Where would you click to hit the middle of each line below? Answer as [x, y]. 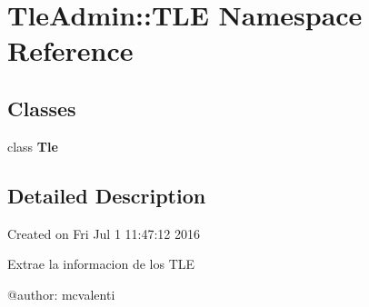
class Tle [33, 146]
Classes [42, 108]
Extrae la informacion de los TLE [101, 264]
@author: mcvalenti [61, 294]
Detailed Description [107, 195]
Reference [70, 50]
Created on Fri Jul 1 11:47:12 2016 [104, 233]
